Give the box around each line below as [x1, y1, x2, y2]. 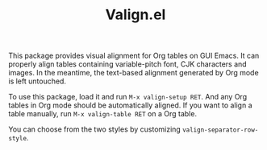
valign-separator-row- [182, 126, 259, 134]
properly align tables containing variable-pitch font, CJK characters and [8, 59, 248, 69]
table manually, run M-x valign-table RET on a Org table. [8, 109, 198, 119]
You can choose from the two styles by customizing [8, 124, 181, 134]
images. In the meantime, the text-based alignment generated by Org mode [8, 68, 260, 78]
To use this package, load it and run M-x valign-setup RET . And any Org [8, 92, 248, 102]
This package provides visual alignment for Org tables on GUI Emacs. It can [8, 51, 260, 61]
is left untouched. [8, 76, 67, 86]
